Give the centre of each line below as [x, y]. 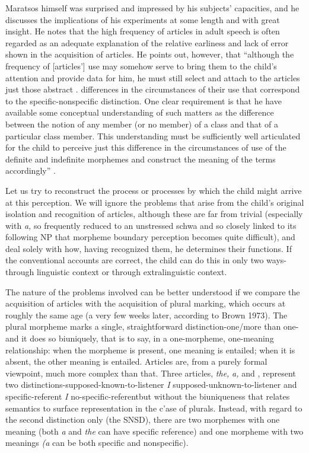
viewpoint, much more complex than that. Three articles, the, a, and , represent [151, 373]
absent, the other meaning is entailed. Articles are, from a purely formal [136, 361]
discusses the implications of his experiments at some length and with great [143, 19]
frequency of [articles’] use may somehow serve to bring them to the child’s [141, 66]
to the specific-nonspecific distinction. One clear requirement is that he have [144, 101]
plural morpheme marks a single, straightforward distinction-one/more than [143, 326]
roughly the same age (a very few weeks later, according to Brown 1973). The [146, 315]
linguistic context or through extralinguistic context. [132, 272]
